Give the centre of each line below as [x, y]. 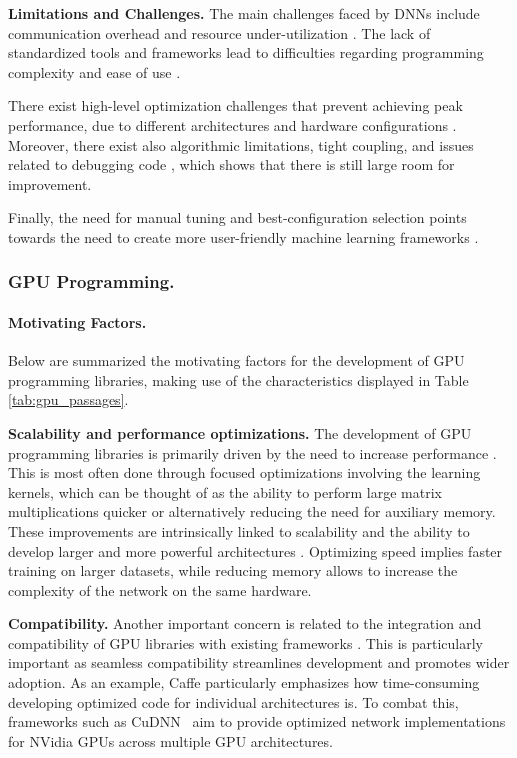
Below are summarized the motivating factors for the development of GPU [236, 360]
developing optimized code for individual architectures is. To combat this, [233, 701]
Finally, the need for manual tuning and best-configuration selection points [237, 217]
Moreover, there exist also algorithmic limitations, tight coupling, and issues [241, 144]
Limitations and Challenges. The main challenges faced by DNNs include [244, 13]
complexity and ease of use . [94, 71]
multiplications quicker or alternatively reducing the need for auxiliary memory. [252, 511]
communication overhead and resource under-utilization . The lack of [219, 32]
